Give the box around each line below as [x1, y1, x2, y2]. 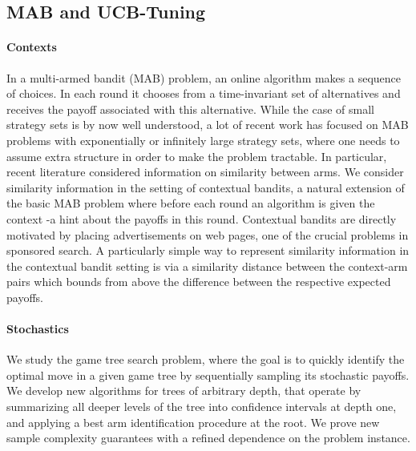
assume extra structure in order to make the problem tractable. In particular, [6, 147, 387, 164]
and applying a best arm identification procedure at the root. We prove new [6, 413, 380, 430]
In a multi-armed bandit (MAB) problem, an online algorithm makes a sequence [6, 69, 402, 86]
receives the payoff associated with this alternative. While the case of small [6, 100, 374, 117]
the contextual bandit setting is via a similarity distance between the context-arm [6, 257, 408, 274]
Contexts [6, 38, 57, 55]
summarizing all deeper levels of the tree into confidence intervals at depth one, [6, 398, 397, 415]
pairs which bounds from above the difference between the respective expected [6, 273, 391, 290]
